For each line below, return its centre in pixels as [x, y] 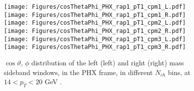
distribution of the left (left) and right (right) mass [108, 62]
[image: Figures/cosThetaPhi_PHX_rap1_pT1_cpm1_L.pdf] [95, 7]
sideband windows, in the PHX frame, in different [78, 72]
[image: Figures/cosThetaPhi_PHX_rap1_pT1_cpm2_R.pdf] [95, 31]
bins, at [179, 72]
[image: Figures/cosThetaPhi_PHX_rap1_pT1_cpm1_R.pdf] [95, 15]
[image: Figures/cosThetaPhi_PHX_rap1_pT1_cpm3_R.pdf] [95, 47]
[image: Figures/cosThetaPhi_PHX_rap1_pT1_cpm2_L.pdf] [95, 23]
